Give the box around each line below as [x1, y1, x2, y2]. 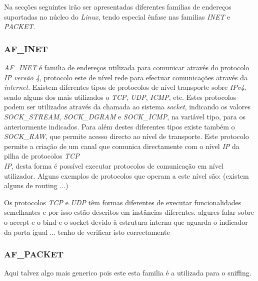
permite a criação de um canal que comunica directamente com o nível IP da [4, 140, 239, 151]
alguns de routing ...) [4, 180, 68, 191]
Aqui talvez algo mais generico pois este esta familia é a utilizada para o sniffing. [4, 267, 251, 278]
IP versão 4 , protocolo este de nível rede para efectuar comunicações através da [4, 72, 247, 82]
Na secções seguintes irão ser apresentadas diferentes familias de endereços [4, 2, 231, 12]
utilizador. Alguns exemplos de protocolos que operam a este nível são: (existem [4, 170, 249, 181]
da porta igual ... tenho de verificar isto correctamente [4, 226, 170, 237]
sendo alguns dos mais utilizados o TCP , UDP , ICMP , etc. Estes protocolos [4, 91, 236, 102]
